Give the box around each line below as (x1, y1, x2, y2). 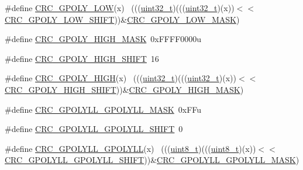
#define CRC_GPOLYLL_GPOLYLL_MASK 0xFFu (5, 103, 202, 115)
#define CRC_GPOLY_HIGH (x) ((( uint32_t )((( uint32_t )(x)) (5, 72, 237, 84)
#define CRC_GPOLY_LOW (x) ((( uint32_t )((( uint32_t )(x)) (5, 2, 235, 13)
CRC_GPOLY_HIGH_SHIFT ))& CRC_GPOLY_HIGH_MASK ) (5, 83, 244, 95)
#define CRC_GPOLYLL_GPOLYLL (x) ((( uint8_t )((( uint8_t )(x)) (5, 142, 256, 154)
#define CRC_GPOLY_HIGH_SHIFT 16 (5, 52, 159, 64)
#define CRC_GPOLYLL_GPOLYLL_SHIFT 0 (5, 123, 183, 135)
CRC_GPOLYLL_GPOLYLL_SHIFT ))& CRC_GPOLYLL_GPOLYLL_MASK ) (5, 154, 299, 166)
